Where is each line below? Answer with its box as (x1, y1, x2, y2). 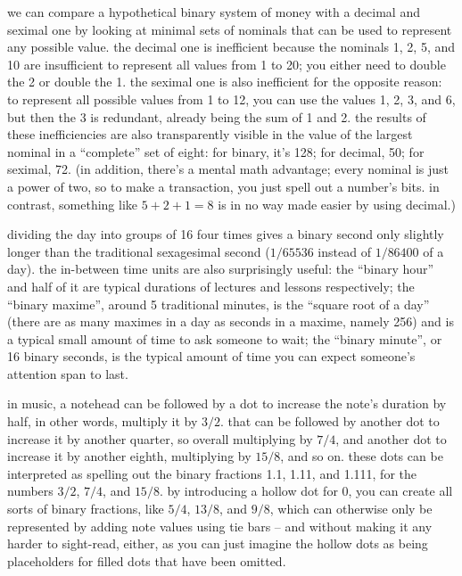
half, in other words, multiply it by (7, 412, 198, 431)
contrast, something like (7, 194, 138, 213)
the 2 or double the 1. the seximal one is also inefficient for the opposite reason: (7, 72, 442, 91)
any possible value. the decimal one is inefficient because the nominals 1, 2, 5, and (7, 37, 456, 56)
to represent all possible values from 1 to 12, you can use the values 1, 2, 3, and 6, (7, 89, 456, 108)
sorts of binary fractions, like (7, 499, 164, 518)
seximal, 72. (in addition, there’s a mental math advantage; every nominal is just (7, 160, 450, 178)
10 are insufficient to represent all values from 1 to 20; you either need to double (7, 54, 446, 73)
